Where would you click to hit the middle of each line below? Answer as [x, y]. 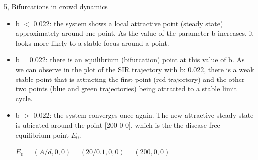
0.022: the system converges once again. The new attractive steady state [143, 115]
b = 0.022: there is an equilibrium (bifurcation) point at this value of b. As [130, 59]
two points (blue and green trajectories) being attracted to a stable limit [126, 89]
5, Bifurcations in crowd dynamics [56, 6]
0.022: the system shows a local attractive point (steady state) [128, 23]
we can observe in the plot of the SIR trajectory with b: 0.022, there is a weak [135, 69]
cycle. [24, 98]
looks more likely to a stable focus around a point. [92, 42]
